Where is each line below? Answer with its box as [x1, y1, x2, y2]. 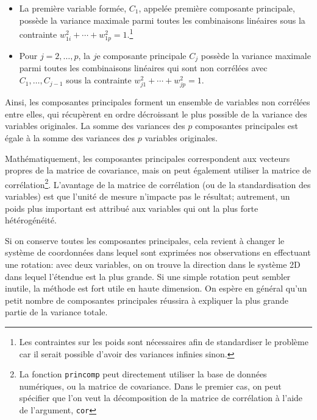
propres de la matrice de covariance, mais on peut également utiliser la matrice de [5, 164, 312, 177]
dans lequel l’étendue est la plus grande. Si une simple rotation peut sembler [5, 270, 291, 282]
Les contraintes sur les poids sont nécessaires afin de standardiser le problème [19, 335, 308, 348]
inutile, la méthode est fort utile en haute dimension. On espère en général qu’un [5, 282, 307, 295]
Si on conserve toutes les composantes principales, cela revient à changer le [5, 234, 285, 247]
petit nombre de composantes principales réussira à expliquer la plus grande [5, 293, 289, 306]
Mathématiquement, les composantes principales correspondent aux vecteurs [5, 152, 290, 164]
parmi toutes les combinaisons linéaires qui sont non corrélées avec [19, 61, 268, 74]
